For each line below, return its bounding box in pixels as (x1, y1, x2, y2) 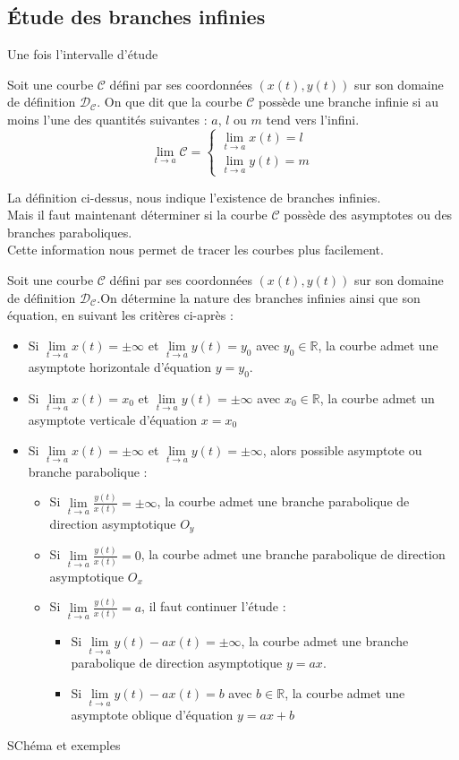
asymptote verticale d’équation (28, 410, 198, 428)
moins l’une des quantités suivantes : (7, 109, 208, 128)
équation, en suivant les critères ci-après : (7, 306, 234, 324)
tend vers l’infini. (266, 109, 360, 128)
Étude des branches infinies (7, 3, 266, 30)
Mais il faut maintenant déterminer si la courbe (7, 205, 268, 224)
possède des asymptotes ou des (284, 205, 453, 224)
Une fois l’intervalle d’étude (7, 45, 158, 64)
